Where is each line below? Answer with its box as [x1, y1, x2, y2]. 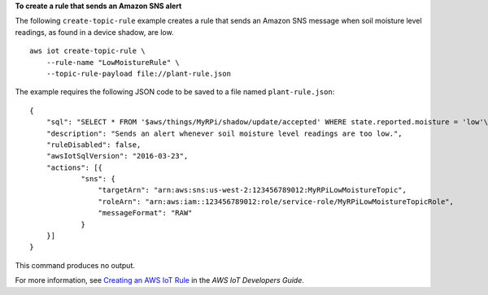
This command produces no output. [15, 260, 136, 270]
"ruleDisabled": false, [46, 140, 142, 150]
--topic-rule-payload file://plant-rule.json [46, 69, 232, 78]
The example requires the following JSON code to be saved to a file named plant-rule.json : [15, 87, 335, 97]
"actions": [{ [46, 163, 103, 172]
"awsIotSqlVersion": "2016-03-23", [46, 151, 189, 161]
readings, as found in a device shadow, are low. [15, 27, 174, 37]
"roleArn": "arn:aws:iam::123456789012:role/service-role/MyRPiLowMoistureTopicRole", [98, 197, 455, 206]
